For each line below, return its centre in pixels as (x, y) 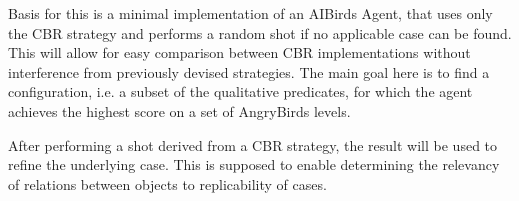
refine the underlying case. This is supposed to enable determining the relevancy (254, 164)
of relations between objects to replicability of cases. (167, 183)
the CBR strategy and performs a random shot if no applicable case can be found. (260, 32)
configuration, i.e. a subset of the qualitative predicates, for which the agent (240, 91)
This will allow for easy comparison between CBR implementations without (239, 52)
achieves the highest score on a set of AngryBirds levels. (179, 110)
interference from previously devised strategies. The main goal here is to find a (249, 71)
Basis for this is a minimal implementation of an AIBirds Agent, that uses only (250, 13)
